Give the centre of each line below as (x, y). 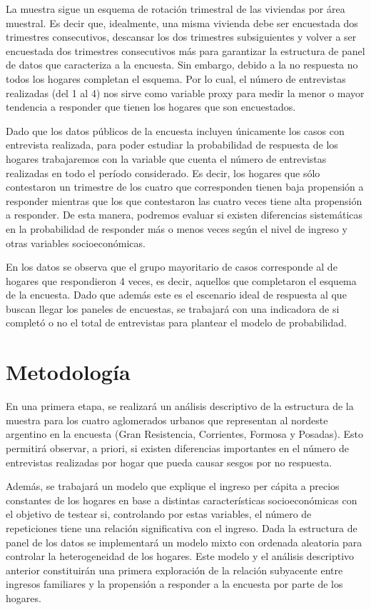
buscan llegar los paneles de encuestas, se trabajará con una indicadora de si (173, 308)
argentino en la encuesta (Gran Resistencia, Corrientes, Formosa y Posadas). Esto (184, 434)
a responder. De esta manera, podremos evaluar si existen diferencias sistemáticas (184, 215)
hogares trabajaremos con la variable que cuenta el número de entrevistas (166, 158)
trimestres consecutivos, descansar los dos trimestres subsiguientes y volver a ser (181, 37)
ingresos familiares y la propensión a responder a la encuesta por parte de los (174, 584)
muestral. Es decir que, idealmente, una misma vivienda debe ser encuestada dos (182, 22)
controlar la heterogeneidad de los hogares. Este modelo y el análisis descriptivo (180, 556)
